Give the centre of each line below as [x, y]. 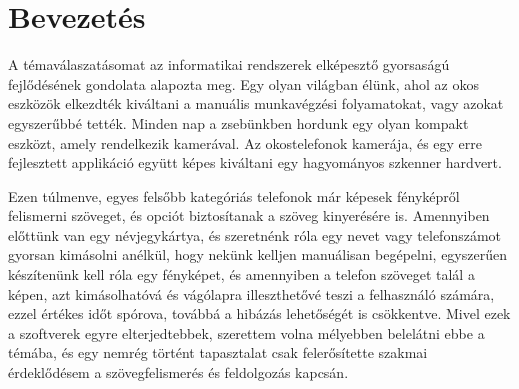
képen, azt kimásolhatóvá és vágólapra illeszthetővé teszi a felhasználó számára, [251, 293]
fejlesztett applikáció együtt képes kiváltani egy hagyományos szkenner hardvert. [255, 162]
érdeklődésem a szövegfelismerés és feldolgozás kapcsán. [178, 372]
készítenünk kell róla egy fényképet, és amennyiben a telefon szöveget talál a [241, 274]
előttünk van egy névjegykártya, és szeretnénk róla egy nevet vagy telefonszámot [255, 234]
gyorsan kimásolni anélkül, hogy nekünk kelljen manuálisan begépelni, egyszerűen [257, 254]
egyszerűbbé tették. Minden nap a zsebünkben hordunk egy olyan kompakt [238, 122]
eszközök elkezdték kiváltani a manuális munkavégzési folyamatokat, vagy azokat [256, 103]
